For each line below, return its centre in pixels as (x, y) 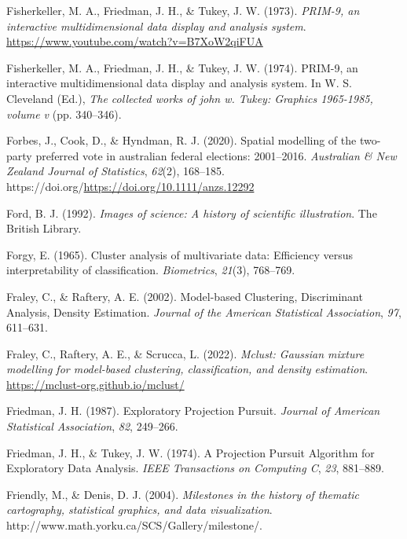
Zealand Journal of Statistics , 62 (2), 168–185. (115, 171)
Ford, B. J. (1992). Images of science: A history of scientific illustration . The (192, 213)
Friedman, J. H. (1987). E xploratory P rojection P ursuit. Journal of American (193, 411)
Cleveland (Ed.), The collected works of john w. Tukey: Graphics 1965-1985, (190, 98)
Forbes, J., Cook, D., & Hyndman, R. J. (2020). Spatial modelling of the (181, 140)
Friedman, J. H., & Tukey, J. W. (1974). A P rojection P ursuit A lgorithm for (191, 452)
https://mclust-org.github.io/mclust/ (95, 384)
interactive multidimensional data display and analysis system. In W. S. (179, 83)
